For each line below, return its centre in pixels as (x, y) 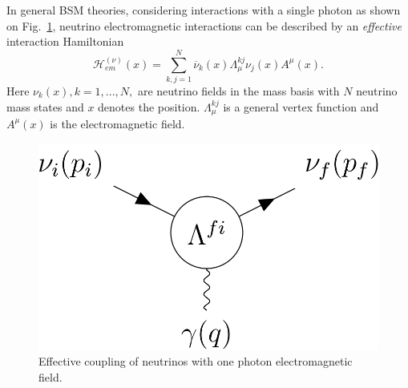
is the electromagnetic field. (117, 123)
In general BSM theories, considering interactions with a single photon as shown (204, 10)
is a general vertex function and (301, 106)
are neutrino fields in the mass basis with (238, 90)
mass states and (45, 106)
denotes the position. (149, 106)
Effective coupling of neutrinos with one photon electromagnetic (196, 361)
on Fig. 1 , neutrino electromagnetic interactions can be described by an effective (204, 25)
